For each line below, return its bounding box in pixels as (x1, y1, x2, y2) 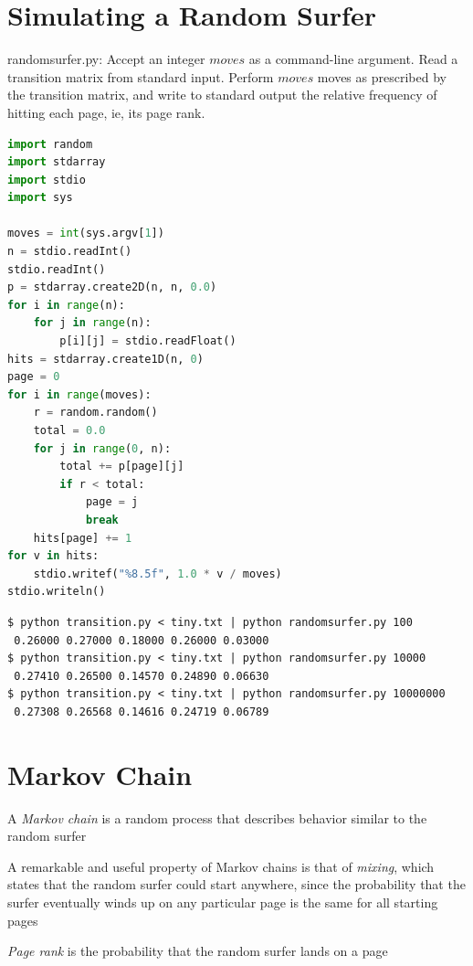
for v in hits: (7, 549, 100, 563)
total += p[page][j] (59, 460, 184, 473)
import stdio (7, 173, 86, 186)
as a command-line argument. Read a (248, 49, 458, 69)
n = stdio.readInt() (7, 245, 132, 259)
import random (7, 137, 93, 151)
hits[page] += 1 (33, 531, 132, 545)
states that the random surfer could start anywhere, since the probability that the (7, 875, 466, 894)
